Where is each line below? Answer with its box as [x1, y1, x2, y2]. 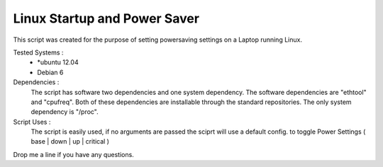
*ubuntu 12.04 [37, 58, 79, 67]
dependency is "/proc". [30, 108, 99, 116]
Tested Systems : [13, 48, 64, 57]
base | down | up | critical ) [30, 137, 110, 146]
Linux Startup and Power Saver [13, 11, 200, 26]
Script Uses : [13, 117, 51, 126]
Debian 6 [37, 68, 64, 76]
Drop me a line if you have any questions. [13, 150, 134, 159]
